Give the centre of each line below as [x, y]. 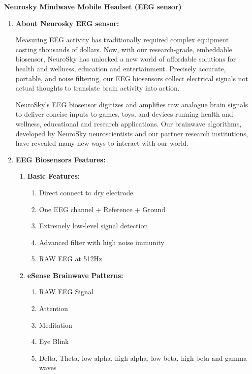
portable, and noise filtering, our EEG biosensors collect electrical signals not [132, 78]
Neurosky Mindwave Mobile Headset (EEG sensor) [93, 6]
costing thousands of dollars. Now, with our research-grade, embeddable [124, 49]
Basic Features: [54, 176]
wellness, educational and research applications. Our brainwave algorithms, [128, 123]
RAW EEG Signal [66, 292]
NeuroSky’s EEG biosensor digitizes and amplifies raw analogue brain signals [132, 104]
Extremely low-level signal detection [94, 226]
